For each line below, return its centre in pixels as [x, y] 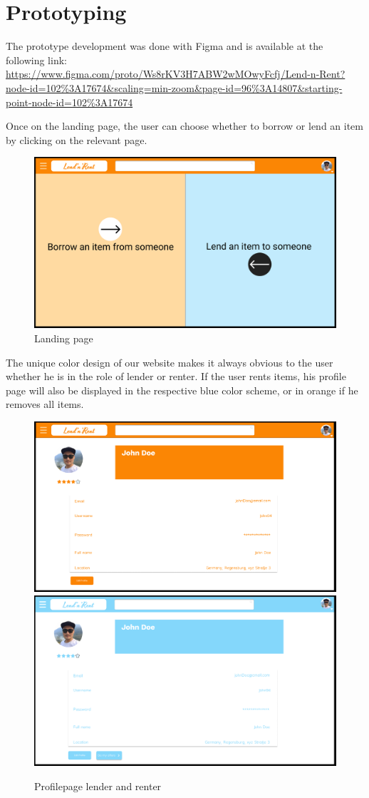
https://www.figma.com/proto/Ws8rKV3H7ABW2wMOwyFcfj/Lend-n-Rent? [176, 74]
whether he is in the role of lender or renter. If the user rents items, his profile [176, 376]
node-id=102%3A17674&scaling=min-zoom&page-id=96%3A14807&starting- [174, 87]
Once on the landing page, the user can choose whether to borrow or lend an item [184, 126]
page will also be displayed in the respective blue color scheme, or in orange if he [182, 390]
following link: [36, 60]
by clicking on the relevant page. [77, 139]
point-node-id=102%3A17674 [69, 102]
